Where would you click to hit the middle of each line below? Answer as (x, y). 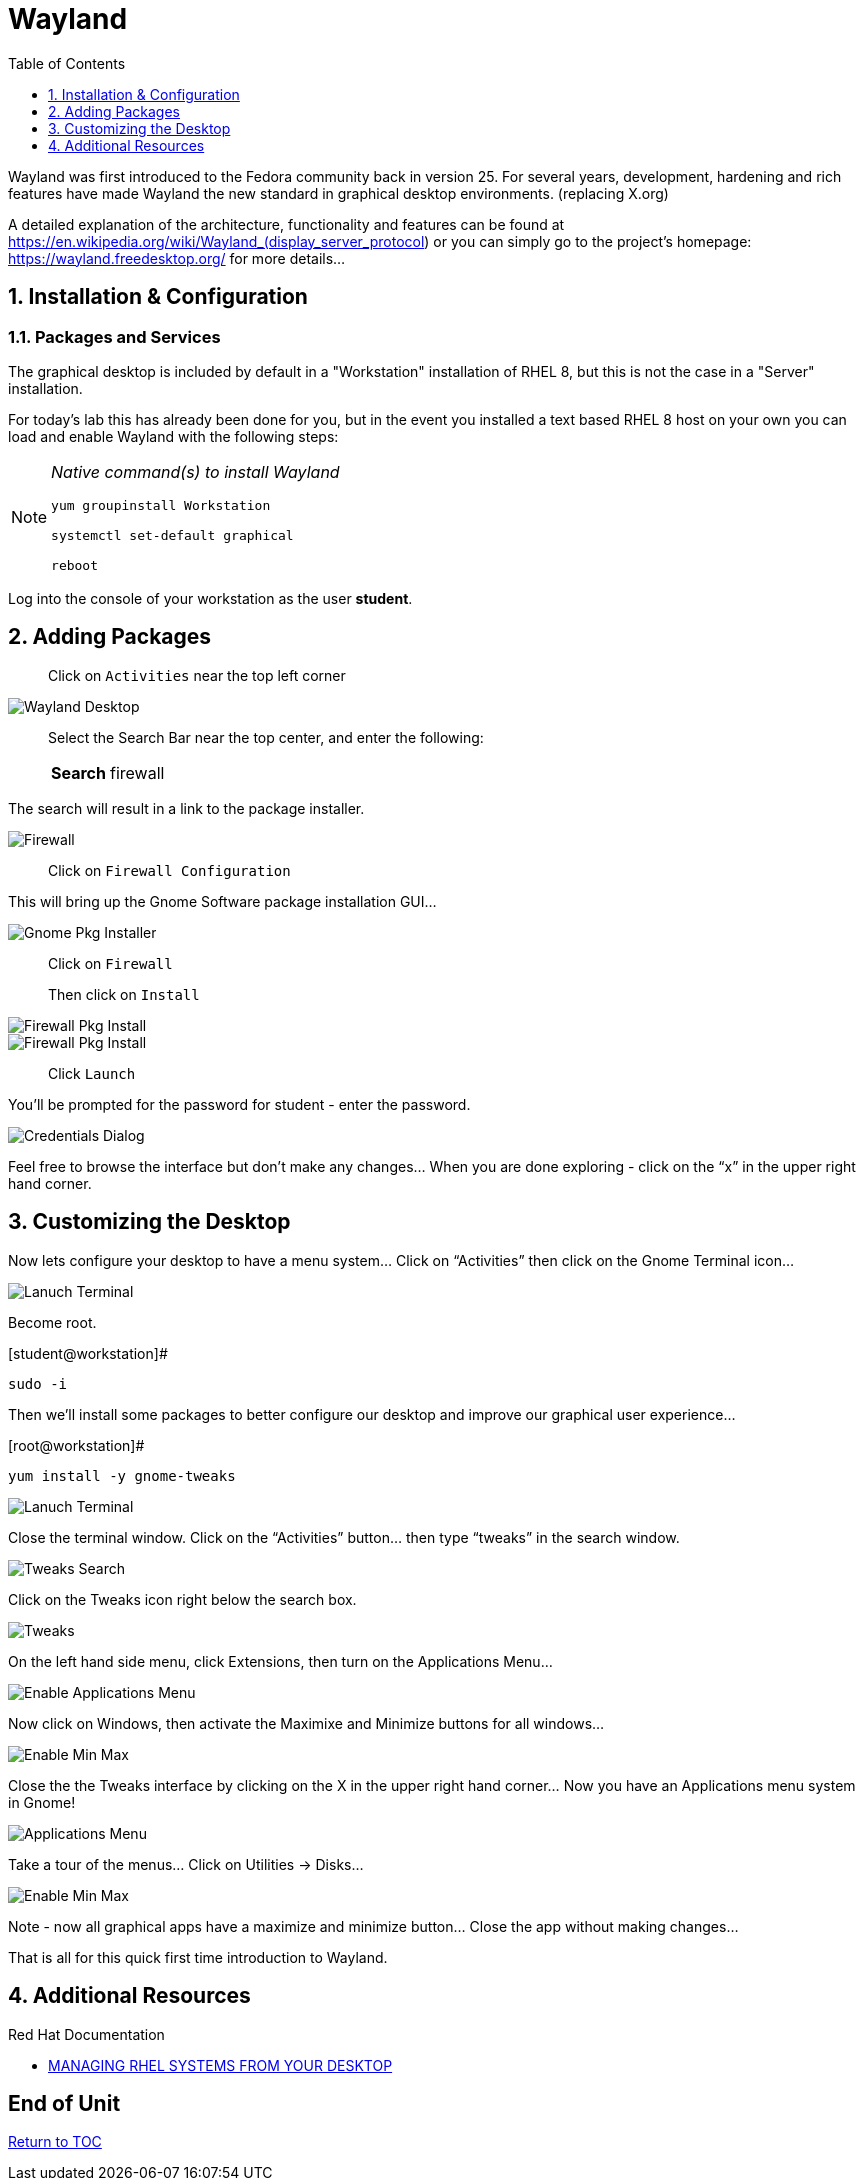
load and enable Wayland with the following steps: (173, 436)
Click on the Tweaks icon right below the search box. (182, 1599)
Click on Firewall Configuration (169, 870)
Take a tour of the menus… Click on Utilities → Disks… (186, 1864)
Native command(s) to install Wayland (195, 471)
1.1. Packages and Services (114, 336)
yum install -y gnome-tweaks (122, 1475)
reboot (75, 565)
